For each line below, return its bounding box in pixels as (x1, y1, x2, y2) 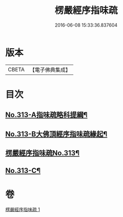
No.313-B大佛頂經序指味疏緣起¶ (5, 129, 108, 139)
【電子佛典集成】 (29, 66, 71, 73)
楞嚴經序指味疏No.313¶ (5, 149, 80, 157)
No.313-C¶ (5, 166, 41, 175)
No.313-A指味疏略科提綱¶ (5, 111, 88, 120)
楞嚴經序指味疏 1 (5, 206, 40, 213)
